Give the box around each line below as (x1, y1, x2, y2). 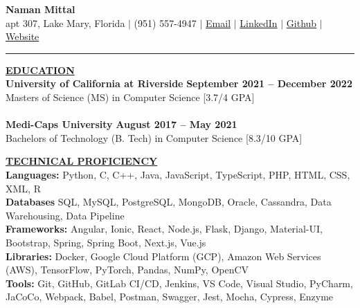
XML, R (6, 181, 41, 195)
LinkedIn (240, 15, 278, 30)
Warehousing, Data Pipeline (6, 208, 125, 222)
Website (6, 29, 39, 44)
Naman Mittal (6, 2, 75, 16)
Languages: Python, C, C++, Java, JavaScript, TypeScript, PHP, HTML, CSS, (6, 167, 350, 181)
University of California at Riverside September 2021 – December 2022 (6, 76, 352, 91)
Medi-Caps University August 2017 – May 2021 (6, 117, 237, 132)
